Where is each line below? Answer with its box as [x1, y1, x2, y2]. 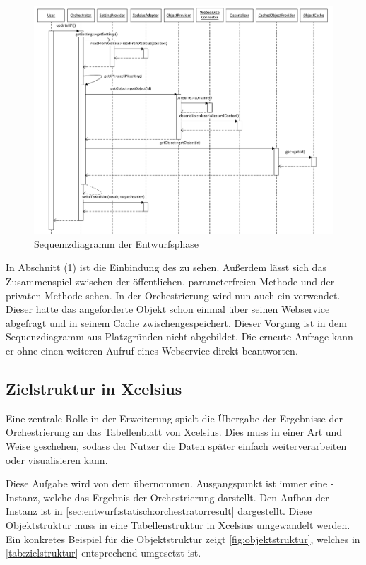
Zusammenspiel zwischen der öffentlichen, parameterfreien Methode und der [6, 274, 335, 289]
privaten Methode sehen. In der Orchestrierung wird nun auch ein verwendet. [6, 287, 341, 302]
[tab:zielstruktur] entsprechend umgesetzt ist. [6, 545, 201, 560]
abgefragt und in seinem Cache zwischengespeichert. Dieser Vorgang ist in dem [6, 315, 347, 330]
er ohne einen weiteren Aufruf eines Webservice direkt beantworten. [6, 343, 298, 358]
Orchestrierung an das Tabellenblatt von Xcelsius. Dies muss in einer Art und [6, 424, 343, 439]
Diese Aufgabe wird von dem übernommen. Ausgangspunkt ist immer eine [6, 476, 328, 491]
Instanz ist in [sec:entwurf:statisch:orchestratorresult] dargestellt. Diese [6, 504, 312, 518]
